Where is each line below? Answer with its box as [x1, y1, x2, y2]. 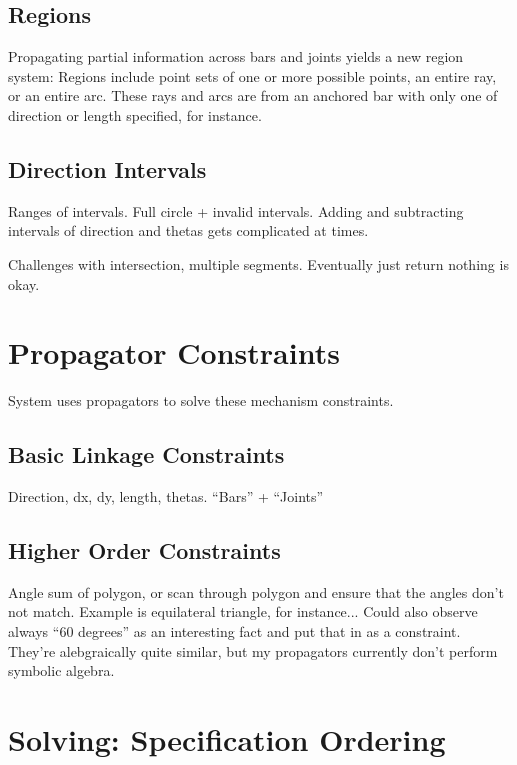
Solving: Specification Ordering [8, 719, 446, 760]
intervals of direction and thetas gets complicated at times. [8, 220, 369, 241]
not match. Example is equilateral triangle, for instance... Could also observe [8, 601, 478, 622]
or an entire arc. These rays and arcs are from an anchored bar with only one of [8, 85, 498, 106]
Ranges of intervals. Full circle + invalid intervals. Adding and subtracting [8, 200, 464, 221]
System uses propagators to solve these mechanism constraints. [8, 390, 394, 411]
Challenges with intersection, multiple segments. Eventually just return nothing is [8, 253, 509, 274]
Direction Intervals [8, 153, 207, 184]
